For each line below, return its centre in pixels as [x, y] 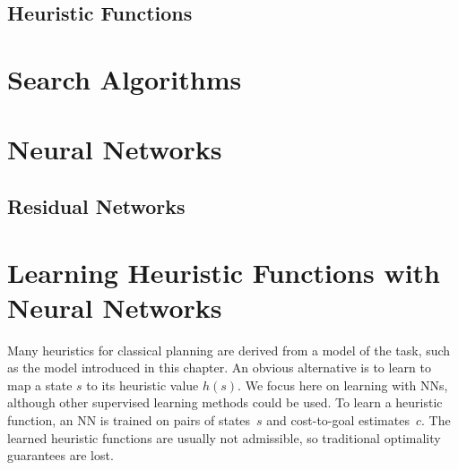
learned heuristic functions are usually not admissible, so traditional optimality [224, 437]
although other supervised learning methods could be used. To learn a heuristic [225, 402]
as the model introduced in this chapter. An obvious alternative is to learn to [219, 367]
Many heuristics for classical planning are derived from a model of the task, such [229, 350]
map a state [40, 385]
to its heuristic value [143, 385]
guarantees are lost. [60, 455]
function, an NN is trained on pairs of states [129, 420]
